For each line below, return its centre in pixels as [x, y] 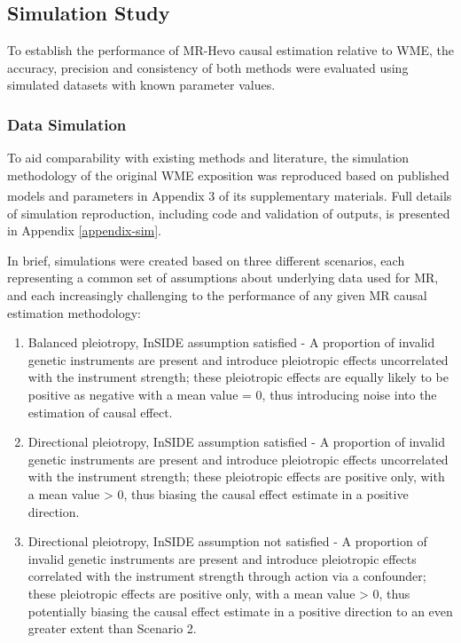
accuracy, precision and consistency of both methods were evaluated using [208, 67]
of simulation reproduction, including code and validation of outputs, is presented [229, 213]
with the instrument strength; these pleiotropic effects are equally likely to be [238, 377]
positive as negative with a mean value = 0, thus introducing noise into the [232, 394]
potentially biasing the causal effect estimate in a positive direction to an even [240, 611]
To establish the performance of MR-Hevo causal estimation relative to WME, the [231, 50]
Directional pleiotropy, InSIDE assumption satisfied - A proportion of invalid [236, 442]
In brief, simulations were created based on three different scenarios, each [206, 260]
